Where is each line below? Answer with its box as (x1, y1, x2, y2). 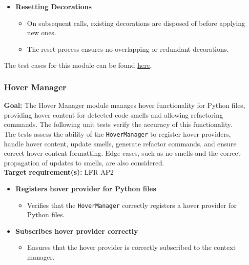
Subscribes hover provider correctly (15, 225, 138, 236)
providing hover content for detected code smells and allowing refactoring (4, 109, 223, 120)
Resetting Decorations (15, 1, 92, 11)
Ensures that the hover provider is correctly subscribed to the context (27, 242, 236, 252)
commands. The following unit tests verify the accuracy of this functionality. (4, 119, 232, 129)
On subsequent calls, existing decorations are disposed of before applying (27, 18, 245, 28)
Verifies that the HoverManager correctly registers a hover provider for (27, 200, 237, 210)
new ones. (27, 27, 56, 38)
